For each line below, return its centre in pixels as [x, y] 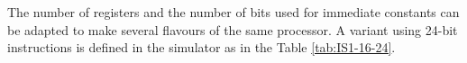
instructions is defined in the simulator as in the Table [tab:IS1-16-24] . [201, 47]
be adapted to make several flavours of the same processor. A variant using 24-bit [233, 29]
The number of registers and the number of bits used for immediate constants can [233, 12]
